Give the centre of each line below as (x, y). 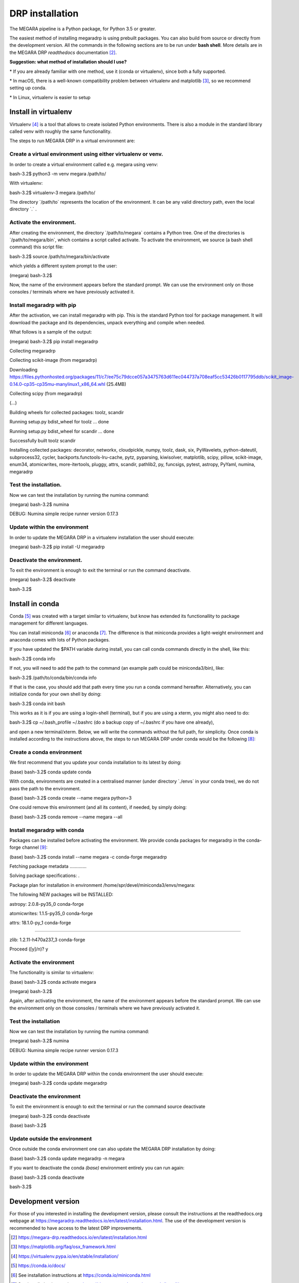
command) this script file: (36, 247)
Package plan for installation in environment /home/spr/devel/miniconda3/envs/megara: (102, 885)
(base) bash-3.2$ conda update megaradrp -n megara (67, 1158)
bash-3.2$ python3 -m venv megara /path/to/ (58, 173)
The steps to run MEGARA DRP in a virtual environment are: (72, 141)
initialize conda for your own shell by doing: (55, 694)
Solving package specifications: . (44, 876)
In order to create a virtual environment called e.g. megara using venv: (84, 164)
